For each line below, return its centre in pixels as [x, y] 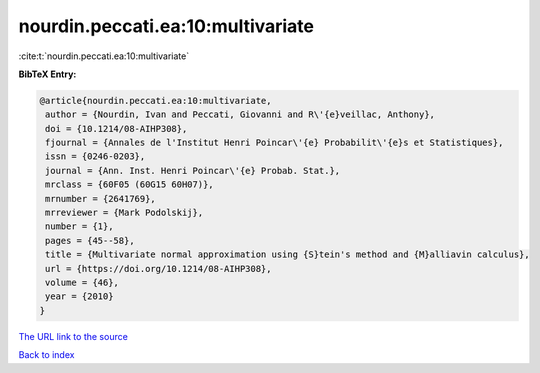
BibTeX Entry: [47, 74]
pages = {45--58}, [90, 240]
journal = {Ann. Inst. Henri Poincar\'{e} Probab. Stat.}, [193, 170]
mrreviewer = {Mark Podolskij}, [124, 213]
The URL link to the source [73, 336]
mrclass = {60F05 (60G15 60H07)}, [129, 184]
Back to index [46, 355]
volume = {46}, [82, 282]
